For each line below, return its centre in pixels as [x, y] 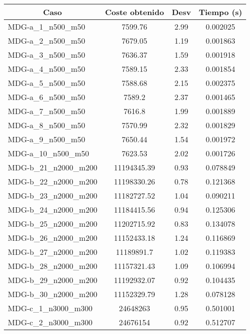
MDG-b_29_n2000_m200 [53, 280]
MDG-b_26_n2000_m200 [53, 238]
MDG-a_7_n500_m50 [47, 111]
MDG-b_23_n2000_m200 [53, 195]
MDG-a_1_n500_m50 [47, 26]
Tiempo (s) [220, 12]
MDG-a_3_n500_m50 [47, 55]
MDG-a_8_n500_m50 [47, 125]
